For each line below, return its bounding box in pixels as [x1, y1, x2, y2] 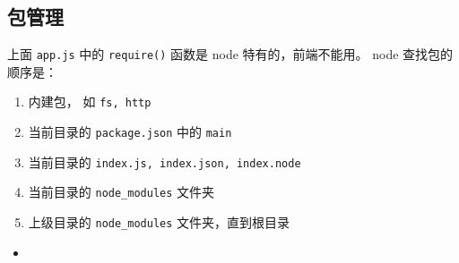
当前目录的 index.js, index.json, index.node [28, 152, 301, 171]
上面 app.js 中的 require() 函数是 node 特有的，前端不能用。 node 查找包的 [7, 45, 454, 64]
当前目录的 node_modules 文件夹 [28, 182, 215, 201]
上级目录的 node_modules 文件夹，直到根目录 [28, 213, 290, 232]
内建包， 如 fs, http [28, 92, 152, 111]
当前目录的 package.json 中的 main [28, 123, 232, 141]
